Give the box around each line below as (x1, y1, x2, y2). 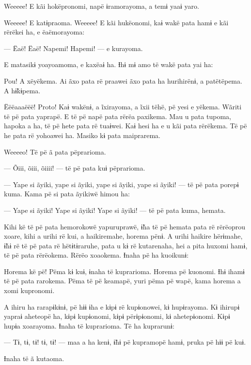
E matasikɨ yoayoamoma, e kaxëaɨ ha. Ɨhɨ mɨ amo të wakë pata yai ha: (4, 59, 213, 70)
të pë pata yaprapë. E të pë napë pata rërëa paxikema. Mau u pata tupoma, (4, 111, 231, 121)
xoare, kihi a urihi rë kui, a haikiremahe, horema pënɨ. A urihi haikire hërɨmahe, (4, 231, 243, 241)
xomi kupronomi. (4, 285, 55, 295)
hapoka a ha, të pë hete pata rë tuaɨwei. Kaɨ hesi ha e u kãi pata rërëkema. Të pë (4, 121, 247, 131)
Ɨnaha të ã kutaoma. (4, 353, 64, 364)
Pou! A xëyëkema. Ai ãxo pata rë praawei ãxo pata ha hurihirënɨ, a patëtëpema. (4, 75, 242, 86)
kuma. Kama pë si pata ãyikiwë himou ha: (4, 189, 130, 199)
